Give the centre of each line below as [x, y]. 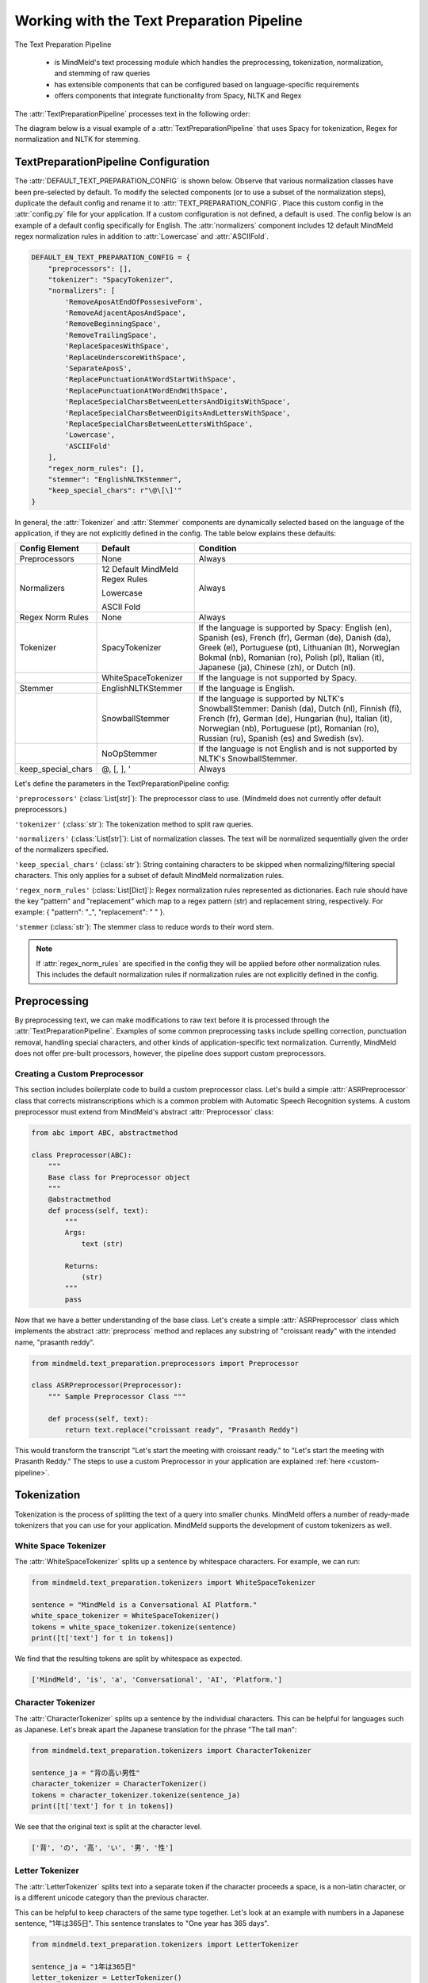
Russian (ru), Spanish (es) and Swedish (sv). [281, 738]
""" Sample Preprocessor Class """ [117, 1396]
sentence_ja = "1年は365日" [84, 1966]
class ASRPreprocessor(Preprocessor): [107, 1385]
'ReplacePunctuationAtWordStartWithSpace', [151, 380]
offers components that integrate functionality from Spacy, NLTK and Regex [178, 96]
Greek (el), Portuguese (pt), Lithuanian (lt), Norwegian [299, 648]
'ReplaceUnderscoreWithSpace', [125, 357]
